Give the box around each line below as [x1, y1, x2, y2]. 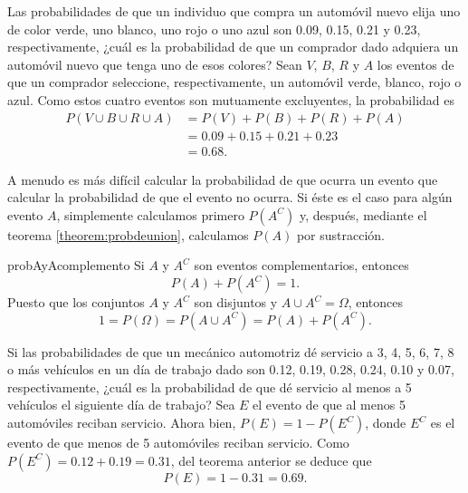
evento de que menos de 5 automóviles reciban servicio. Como [7, 433, 349, 451]
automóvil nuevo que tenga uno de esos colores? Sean [7, 54, 302, 73]
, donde [365, 413, 406, 431]
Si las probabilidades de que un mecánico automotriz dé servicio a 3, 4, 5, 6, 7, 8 [7, 342, 454, 361]
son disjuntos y [194, 293, 278, 312]
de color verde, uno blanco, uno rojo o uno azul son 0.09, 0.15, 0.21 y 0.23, [7, 19, 421, 38]
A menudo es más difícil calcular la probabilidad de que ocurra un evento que [7, 169, 438, 188]
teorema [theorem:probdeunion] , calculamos [7, 225, 249, 244]
